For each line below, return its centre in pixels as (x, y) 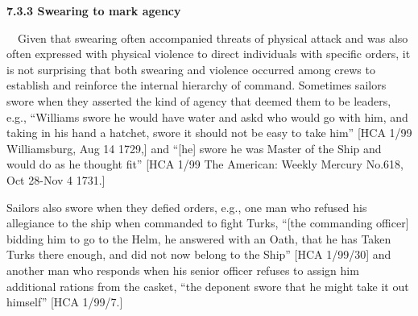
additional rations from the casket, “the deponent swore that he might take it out (208, 286)
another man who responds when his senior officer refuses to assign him (183, 270)
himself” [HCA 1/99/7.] (65, 302)
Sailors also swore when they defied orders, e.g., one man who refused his (187, 207)
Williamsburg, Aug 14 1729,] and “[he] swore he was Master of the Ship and (194, 148)
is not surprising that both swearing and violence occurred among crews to (191, 69)
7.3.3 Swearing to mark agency (94, 10)
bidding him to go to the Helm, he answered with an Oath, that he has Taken (199, 238)
